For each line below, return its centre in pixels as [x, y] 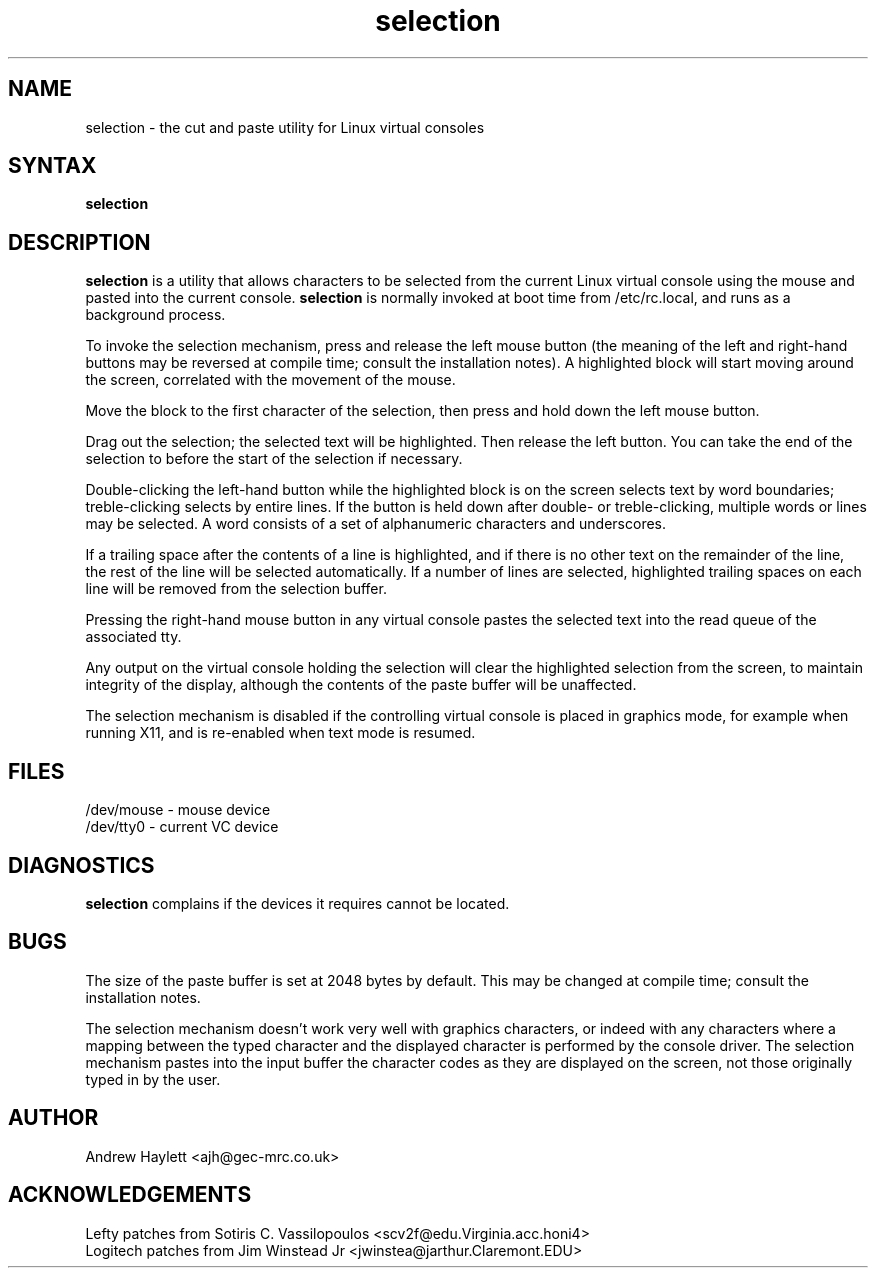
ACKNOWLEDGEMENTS [130, 1195]
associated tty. [133, 637]
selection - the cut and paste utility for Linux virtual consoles [285, 127]
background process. [155, 315]
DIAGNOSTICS [81, 865]
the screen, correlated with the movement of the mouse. [270, 380]
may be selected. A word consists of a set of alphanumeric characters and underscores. [376, 524]
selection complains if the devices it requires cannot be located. [297, 903]
